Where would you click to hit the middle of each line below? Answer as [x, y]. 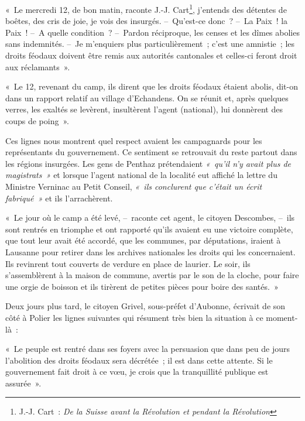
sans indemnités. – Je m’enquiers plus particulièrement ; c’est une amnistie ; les [150, 44]
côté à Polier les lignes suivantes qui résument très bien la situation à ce [134, 317]
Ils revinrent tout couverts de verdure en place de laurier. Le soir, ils [128, 263]
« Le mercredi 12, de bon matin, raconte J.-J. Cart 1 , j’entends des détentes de [146, 8]
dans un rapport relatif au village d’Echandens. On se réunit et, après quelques [147, 97]
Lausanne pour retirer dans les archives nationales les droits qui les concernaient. [150, 251]
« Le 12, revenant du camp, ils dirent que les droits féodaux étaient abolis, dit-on [152, 86]
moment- [282, 317]
